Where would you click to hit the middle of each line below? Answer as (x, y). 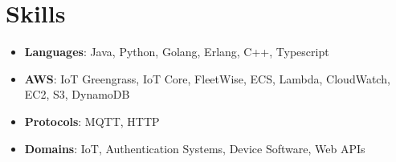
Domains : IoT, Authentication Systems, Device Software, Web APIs (195, 148)
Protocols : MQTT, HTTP (92, 121)
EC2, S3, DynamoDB (77, 94)
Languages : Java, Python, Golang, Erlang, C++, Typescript (177, 52)
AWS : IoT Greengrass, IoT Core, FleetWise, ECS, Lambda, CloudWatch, (207, 78)
